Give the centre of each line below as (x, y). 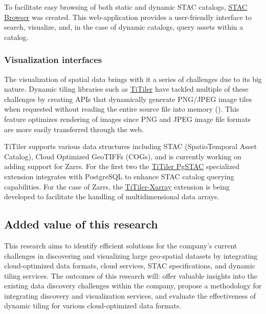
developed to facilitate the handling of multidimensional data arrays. (112, 196)
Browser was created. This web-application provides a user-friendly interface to (128, 17)
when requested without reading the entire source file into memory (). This (122, 109)
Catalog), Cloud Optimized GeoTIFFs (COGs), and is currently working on (123, 156)
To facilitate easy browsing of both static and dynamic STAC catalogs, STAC (126, 7)
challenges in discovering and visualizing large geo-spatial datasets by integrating (131, 255)
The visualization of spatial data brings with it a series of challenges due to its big (133, 79)
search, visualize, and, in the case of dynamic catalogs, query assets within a (124, 27)
